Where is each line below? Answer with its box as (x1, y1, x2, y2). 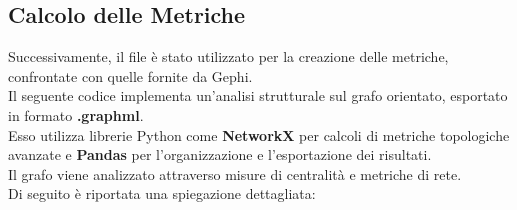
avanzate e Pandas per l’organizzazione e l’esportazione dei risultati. (8, 144, 432, 165)
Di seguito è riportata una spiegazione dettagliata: (8, 183, 316, 204)
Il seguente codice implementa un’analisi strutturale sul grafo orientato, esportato (8, 85, 508, 106)
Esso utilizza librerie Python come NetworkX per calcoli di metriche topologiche (8, 124, 510, 145)
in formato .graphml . (8, 104, 144, 125)
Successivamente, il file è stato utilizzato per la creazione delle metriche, (8, 46, 449, 67)
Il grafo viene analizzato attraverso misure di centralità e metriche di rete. (8, 163, 462, 184)
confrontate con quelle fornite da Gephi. (8, 65, 253, 86)
